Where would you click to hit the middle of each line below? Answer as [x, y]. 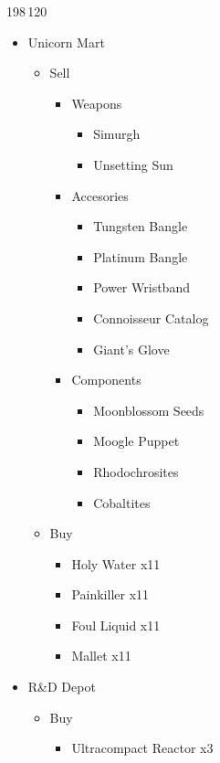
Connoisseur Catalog [151, 318]
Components [106, 380]
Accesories [100, 195]
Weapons [97, 103]
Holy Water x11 [116, 563]
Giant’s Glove [131, 349]
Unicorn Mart [66, 42]
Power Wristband [141, 287]
